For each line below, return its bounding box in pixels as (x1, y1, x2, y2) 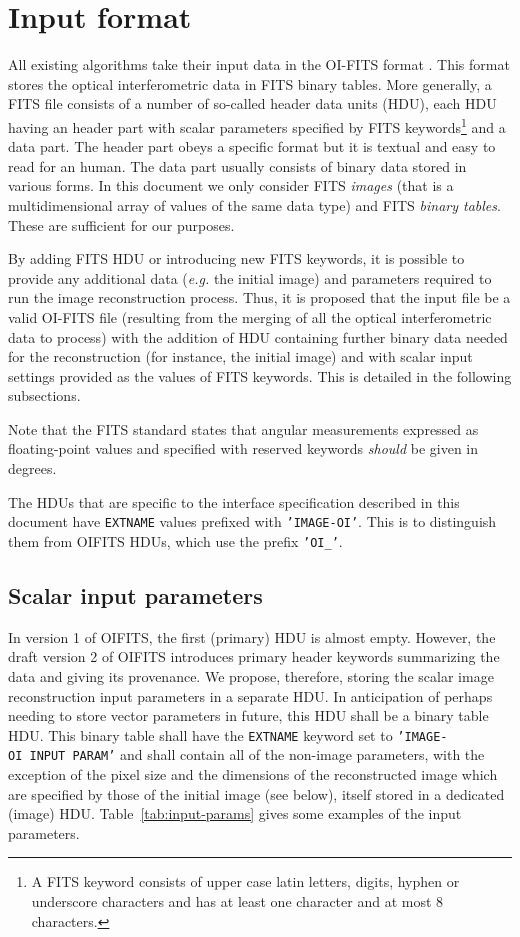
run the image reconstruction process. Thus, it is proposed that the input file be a (8, 287, 511, 308)
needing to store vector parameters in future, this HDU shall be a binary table (8, 705, 489, 726)
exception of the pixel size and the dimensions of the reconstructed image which (8, 764, 498, 785)
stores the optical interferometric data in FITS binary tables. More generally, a (8, 73, 492, 94)
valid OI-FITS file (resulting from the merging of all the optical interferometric (8, 306, 492, 327)
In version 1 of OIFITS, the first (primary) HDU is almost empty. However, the (8, 626, 496, 647)
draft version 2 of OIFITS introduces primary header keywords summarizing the (8, 646, 500, 667)
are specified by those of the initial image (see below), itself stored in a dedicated (8, 783, 505, 804)
